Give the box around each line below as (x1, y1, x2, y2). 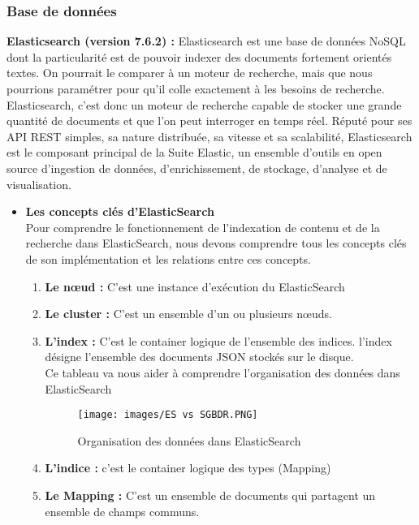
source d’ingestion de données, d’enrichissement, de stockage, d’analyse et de (6, 159, 387, 176)
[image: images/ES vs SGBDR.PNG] (77, 409, 258, 421)
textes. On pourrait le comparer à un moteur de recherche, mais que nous (6, 64, 373, 81)
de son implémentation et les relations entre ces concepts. (25, 250, 311, 267)
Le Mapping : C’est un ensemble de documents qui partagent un (45, 486, 376, 503)
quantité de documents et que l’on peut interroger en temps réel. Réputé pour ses (6, 112, 413, 129)
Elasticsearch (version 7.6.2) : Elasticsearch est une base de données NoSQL (6, 32, 406, 49)
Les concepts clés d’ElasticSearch (25, 203, 214, 220)
